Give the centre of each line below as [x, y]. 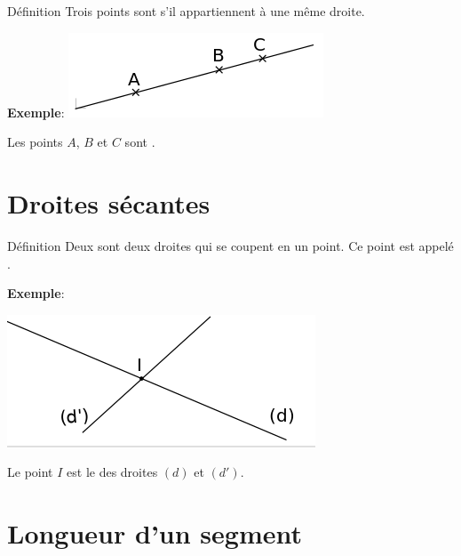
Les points [35, 142]
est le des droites [112, 472]
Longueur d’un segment [155, 533]
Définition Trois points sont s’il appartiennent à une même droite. [186, 11]
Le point [30, 472]
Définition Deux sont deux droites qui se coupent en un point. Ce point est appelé [230, 245]
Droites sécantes [109, 202]
